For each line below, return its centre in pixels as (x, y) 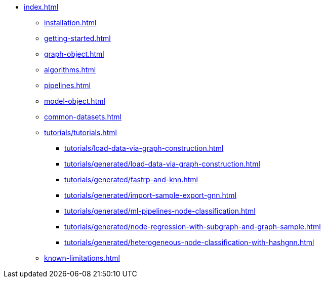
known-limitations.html (82, 258)
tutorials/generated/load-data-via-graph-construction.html (162, 164)
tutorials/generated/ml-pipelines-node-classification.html (160, 211)
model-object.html (75, 101)
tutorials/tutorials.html (80, 132)
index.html (41, 7)
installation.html (70, 23)
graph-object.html (74, 54)
